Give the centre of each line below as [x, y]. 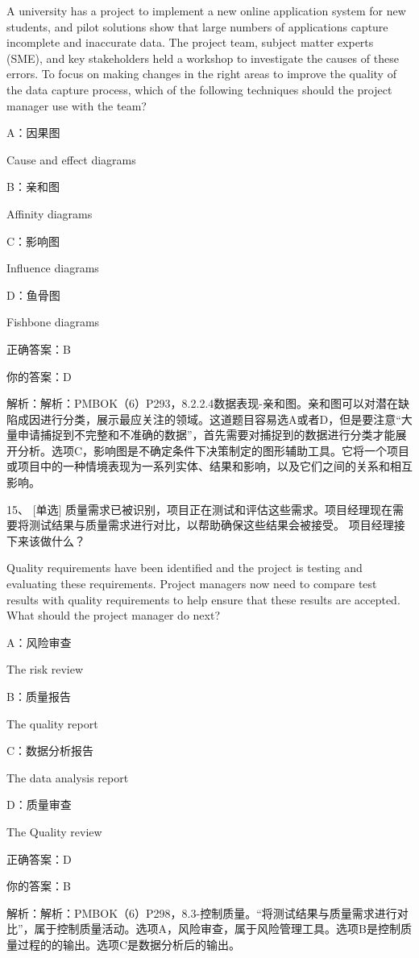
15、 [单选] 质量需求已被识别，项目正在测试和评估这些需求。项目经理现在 [200, 509]
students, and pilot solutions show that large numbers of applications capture [197, 26]
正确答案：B [39, 348]
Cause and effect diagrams [71, 159]
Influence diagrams [53, 268]
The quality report [52, 723]
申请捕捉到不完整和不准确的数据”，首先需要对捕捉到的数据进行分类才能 [206, 435]
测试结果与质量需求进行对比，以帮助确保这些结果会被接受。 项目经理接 [217, 525]
